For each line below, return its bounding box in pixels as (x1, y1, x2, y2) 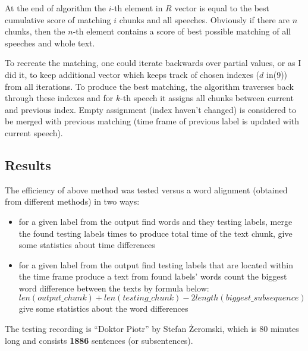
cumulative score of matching (5, 13, 111, 26)
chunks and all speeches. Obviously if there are (119, 13, 290, 26)
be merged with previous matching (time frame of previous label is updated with (5, 115, 300, 127)
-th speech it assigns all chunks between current (120, 92, 294, 104)
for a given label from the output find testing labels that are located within (18, 258, 293, 271)
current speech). (5, 126, 63, 139)
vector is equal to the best (174, 2, 270, 14)
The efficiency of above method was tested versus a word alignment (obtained (5, 183, 288, 196)
